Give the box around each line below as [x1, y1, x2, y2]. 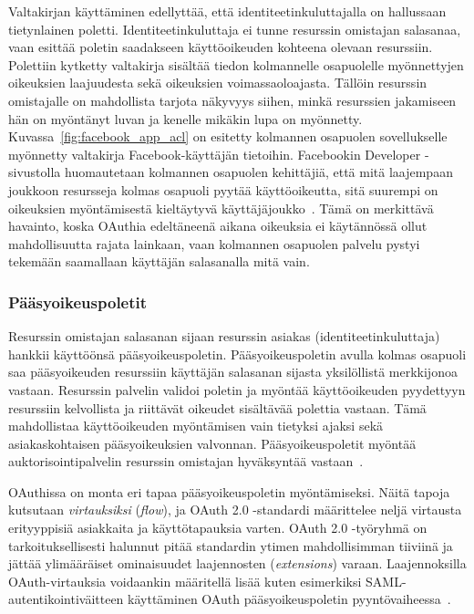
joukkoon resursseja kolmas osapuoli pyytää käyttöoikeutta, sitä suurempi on [8, 180, 438, 199]
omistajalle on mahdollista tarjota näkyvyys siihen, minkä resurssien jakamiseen [8, 90, 457, 109]
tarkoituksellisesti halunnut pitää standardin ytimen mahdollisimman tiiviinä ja [8, 536, 453, 555]
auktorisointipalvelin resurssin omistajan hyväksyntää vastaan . [8, 452, 364, 471]
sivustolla [8, 162, 61, 182]
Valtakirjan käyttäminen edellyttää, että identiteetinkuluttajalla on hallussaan [8, 2, 447, 20]
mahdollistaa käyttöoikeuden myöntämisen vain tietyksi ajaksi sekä [8, 416, 384, 435]
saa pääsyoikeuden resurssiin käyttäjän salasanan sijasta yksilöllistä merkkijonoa [8, 362, 458, 381]
